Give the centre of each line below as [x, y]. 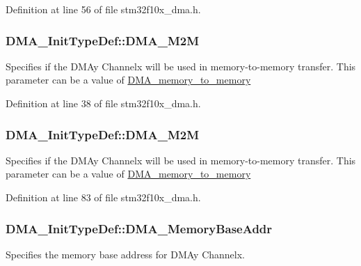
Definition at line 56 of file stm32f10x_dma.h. [103, 9]
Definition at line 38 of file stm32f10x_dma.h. [103, 103]
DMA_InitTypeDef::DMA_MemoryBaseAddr [139, 228]
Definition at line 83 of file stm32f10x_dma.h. [103, 197]
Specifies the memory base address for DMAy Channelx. [126, 254]
